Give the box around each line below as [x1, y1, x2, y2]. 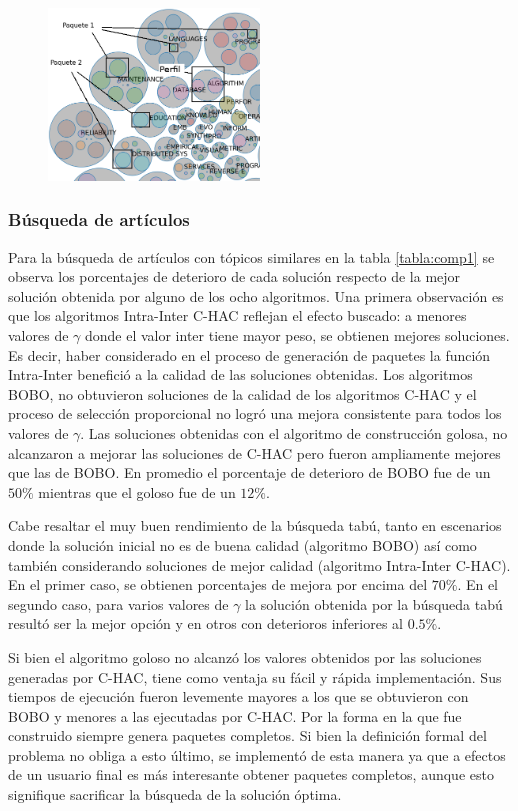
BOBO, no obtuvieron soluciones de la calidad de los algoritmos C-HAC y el [8, 383, 477, 404]
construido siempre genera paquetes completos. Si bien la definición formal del [8, 725, 487, 746]
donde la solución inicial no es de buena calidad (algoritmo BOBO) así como [8, 534, 477, 555]
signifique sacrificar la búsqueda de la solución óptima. [8, 784, 342, 805]
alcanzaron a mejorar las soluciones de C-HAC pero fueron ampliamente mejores [8, 442, 501, 463]
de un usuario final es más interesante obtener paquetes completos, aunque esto [8, 764, 494, 785]
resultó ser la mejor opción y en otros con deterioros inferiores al [8, 613, 404, 634]
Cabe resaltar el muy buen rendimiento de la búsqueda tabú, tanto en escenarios [8, 515, 502, 536]
